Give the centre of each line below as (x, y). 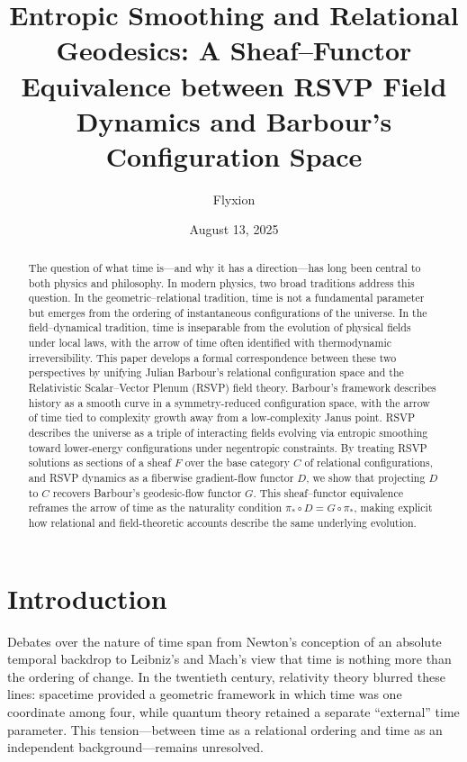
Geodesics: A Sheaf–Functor (234, 50)
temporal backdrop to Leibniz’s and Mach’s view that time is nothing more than (229, 659)
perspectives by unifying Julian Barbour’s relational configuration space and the (216, 372)
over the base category (238, 463)
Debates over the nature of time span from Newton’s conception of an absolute (225, 641)
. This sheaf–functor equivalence (328, 492)
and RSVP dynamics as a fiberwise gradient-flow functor (161, 478)
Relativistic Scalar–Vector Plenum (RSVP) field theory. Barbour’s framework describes (232, 388)
